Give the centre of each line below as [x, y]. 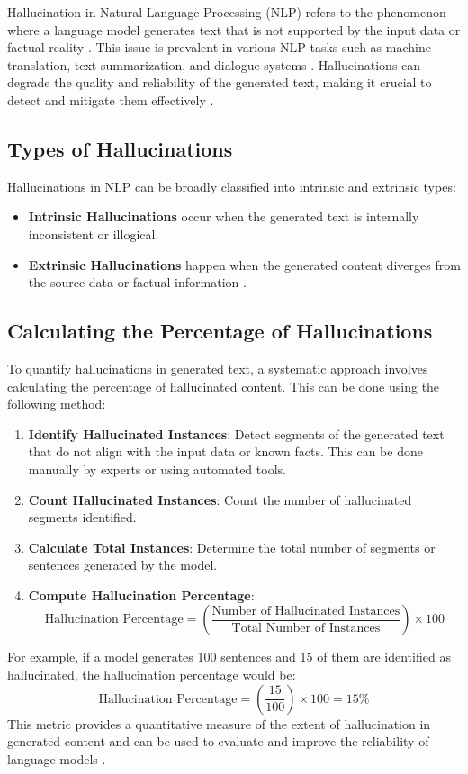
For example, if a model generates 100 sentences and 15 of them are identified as [229, 657]
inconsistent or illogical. [94, 234]
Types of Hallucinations [120, 148]
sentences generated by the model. [123, 565]
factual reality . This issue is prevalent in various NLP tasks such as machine [219, 47]
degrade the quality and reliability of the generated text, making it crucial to [220, 82]
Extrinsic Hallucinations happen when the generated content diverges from [244, 264]
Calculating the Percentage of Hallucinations [220, 331]
